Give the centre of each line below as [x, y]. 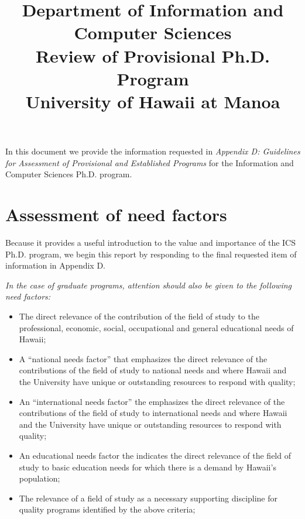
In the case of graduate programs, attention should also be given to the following [149, 285]
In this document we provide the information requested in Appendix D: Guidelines [153, 151]
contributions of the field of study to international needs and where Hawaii [153, 413]
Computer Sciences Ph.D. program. [69, 174]
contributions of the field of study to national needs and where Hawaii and [153, 370]
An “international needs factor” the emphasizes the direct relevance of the [152, 401]
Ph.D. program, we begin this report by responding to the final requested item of [151, 254]
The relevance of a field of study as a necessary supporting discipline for [148, 498]
